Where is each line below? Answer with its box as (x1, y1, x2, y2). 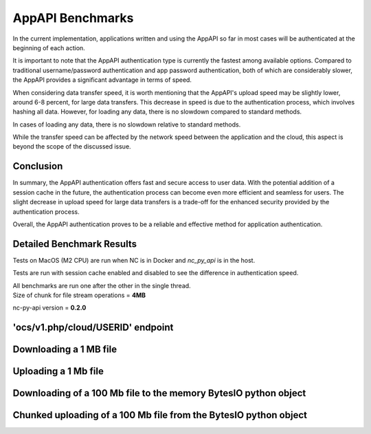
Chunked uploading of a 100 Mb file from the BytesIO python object (12, 409, 307, 421)
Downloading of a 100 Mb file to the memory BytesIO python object (12, 387, 306, 399)
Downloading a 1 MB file (12, 344, 117, 356)
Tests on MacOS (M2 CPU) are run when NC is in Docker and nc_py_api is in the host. (12, 256, 256, 264)
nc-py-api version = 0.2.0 (12, 303, 87, 312)
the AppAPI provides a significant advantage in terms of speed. (12, 76, 192, 84)
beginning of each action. (12, 43, 85, 52)
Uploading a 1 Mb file (12, 365, 104, 378)
